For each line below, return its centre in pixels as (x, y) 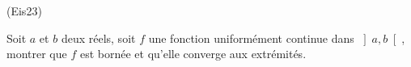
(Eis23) (24, 10)
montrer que (37, 54)
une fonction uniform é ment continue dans (251, 38)
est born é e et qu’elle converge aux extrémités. (193, 54)
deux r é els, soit (98, 38)
